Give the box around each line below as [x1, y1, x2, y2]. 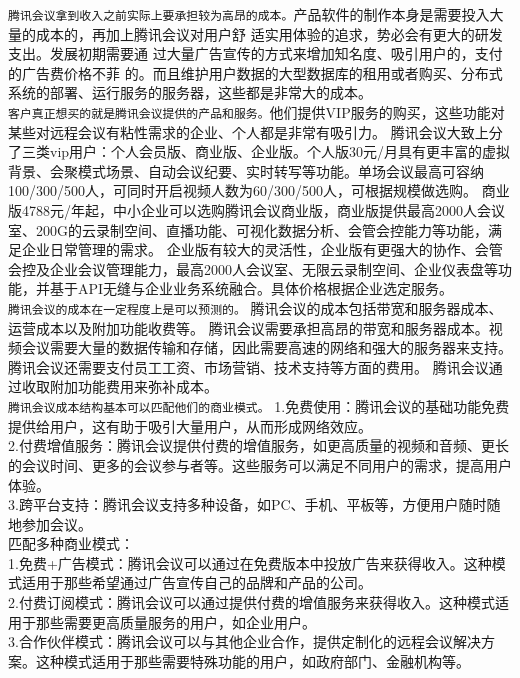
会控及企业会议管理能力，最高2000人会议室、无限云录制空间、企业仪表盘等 [8, 258, 498, 279]
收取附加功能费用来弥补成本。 [21, 376, 218, 397]
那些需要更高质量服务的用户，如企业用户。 [35, 611, 316, 632]
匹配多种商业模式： [8, 533, 134, 554]
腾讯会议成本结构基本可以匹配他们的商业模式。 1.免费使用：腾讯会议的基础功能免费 [8, 396, 510, 417]
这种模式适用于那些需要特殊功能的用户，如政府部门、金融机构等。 [35, 650, 470, 671]
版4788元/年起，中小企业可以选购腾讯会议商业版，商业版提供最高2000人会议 [8, 200, 505, 221]
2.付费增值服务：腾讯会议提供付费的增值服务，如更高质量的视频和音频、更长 [8, 435, 509, 456]
